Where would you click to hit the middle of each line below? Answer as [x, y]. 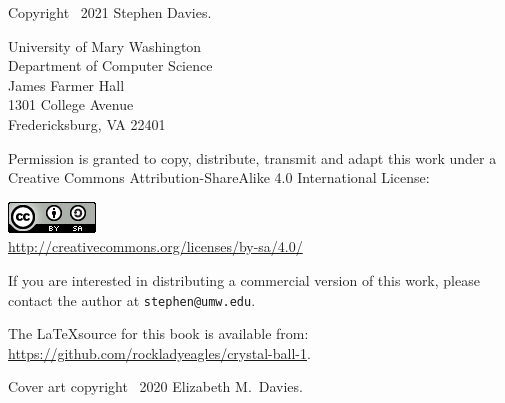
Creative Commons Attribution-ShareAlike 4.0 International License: [219, 177]
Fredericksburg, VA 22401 [87, 123]
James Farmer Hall [66, 84]
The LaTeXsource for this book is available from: [158, 333]
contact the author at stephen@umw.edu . [132, 299]
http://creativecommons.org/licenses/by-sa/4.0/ [155, 246]
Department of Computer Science [110, 65]
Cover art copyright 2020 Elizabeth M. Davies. [155, 386]
